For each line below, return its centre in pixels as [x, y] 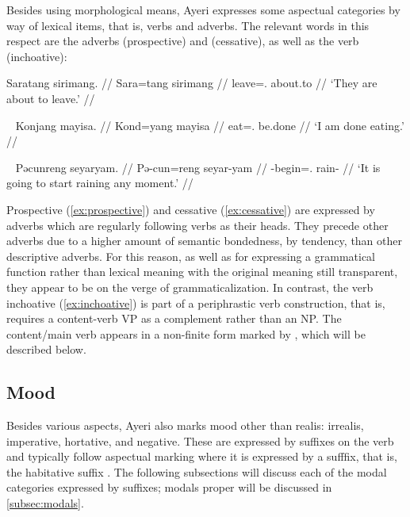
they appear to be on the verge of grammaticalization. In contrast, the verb [190, 287]
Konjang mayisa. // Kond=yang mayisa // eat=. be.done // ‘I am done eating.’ [210, 125]
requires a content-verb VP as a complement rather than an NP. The [174, 318]
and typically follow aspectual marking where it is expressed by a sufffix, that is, [202, 456]
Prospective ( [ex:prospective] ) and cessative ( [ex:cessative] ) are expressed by [191, 209]
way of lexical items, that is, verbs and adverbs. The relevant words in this [188, 25]
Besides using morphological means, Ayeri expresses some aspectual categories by [203, 10]
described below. [46, 349]
